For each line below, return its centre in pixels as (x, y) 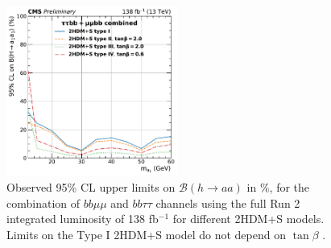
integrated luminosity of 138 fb (83, 219)
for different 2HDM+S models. (248, 219)
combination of (43, 203)
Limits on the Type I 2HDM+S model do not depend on (146, 234)
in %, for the (278, 187)
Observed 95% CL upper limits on (91, 187)
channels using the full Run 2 (228, 203)
